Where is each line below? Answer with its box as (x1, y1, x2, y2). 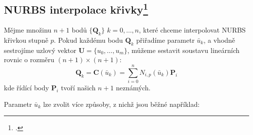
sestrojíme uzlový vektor (4, 45, 76, 55)
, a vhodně (203, 35, 235, 45)
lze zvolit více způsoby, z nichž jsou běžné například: (43, 99, 200, 109)
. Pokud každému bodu (54, 35, 123, 45)
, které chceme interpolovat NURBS (139, 25, 246, 35)
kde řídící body (4, 83, 49, 93)
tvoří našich (61, 83, 96, 93)
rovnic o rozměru (4, 54, 54, 65)
